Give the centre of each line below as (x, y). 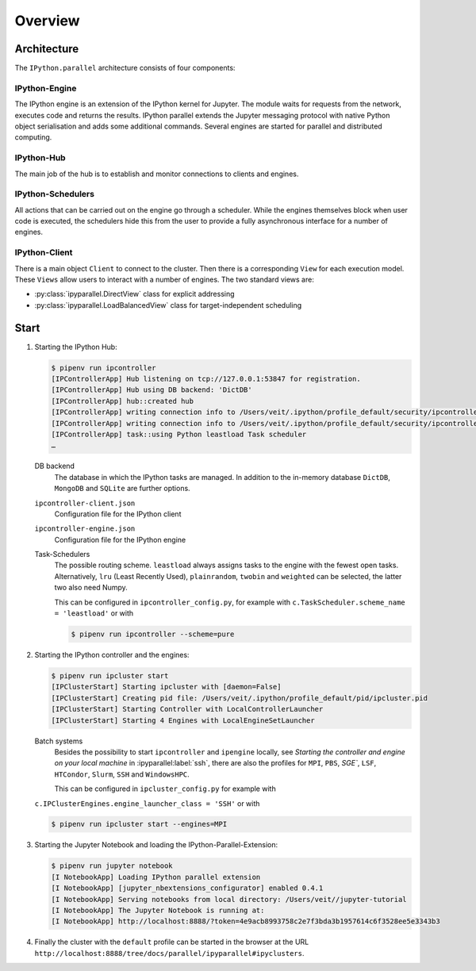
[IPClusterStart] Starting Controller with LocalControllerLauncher (187, 709)
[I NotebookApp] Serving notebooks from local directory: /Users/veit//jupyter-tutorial (229, 899)
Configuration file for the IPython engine (120, 539)
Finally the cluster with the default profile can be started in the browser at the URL (172, 942)
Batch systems (59, 741)
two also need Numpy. (91, 588)
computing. (33, 137)
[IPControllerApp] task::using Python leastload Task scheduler (179, 434)
